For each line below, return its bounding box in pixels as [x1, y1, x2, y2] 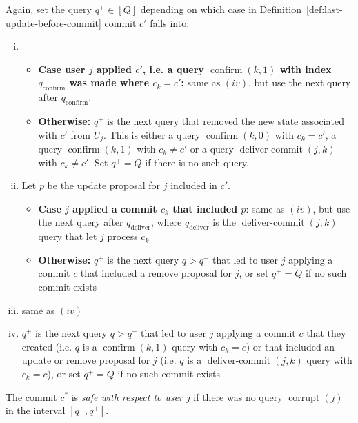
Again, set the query [6, 2, 92, 16]
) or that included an [246, 339, 335, 353]
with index [279, 61, 332, 76]
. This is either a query [103, 127, 201, 141]
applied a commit [72, 201, 157, 215]
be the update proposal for [47, 178, 161, 193]
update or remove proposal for [21, 353, 150, 367]
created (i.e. [21, 339, 72, 353]
